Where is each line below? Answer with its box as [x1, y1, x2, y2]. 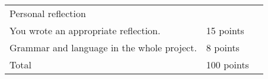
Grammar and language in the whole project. [9, 41, 197, 54]
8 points [206, 41, 240, 54]
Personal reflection [9, 6, 86, 20]
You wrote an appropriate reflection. [9, 24, 161, 37]
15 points [206, 24, 244, 37]
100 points [206, 58, 249, 71]
